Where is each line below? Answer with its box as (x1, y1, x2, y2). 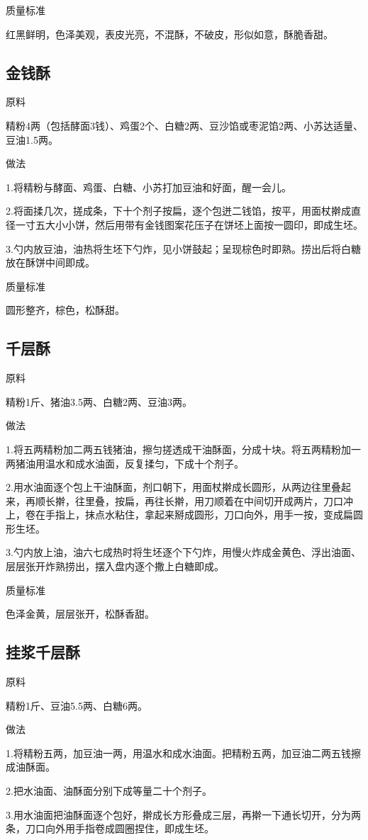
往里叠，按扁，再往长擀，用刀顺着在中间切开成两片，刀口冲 (74, 493, 353, 508)
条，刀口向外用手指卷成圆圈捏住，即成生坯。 (6, 821, 214, 836)
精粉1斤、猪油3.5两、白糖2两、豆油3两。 (6, 394, 192, 409)
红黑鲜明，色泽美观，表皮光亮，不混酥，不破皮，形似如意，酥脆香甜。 (6, 26, 333, 41)
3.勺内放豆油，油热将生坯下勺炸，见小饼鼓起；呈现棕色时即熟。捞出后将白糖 (6, 241, 361, 256)
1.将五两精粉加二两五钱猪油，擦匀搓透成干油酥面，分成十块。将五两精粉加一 (6, 441, 361, 456)
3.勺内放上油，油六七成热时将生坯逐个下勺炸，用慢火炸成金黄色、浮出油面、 (6, 545, 361, 560)
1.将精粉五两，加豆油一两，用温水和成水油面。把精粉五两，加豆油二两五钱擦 (6, 745, 361, 760)
